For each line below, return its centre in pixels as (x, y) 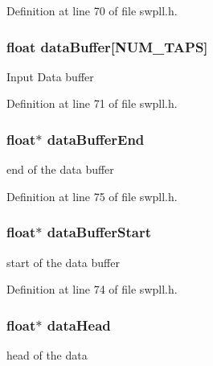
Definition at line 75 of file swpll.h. (92, 196)
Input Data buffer (50, 76)
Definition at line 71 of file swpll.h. (92, 103)
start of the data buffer (63, 262)
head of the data (47, 355)
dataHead (79, 325)
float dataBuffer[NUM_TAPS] (107, 46)
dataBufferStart (99, 232)
